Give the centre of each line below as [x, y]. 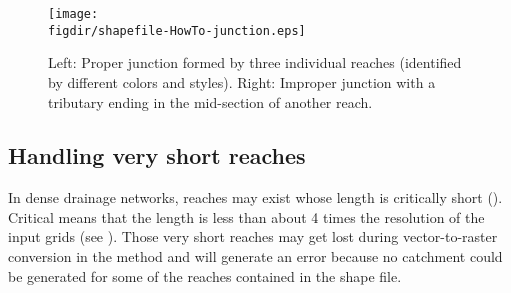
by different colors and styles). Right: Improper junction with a [242, 81]
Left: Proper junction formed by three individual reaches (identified [255, 62]
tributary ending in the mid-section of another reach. [210, 101]
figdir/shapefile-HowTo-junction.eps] [177, 30]
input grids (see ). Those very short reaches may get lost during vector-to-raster [253, 236]
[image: [73, 14]
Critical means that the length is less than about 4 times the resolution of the [246, 216]
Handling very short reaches [157, 155]
